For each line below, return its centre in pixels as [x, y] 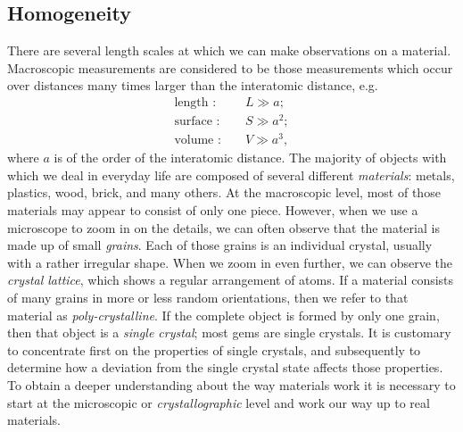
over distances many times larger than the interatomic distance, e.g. [193, 85]
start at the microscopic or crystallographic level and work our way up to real [219, 402]
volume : [198, 141]
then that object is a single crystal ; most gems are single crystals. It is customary [229, 332]
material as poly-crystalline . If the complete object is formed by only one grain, [223, 315]
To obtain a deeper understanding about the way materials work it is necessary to [231, 384]
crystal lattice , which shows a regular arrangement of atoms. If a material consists [231, 280]
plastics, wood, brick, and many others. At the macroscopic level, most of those [224, 192]
